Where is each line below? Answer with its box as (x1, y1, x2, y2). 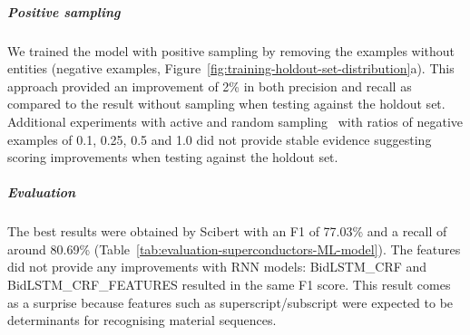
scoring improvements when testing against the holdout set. (7, 148, 338, 167)
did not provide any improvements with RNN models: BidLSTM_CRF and (7, 257, 427, 276)
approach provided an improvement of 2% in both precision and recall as (7, 76, 412, 95)
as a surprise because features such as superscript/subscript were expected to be (7, 292, 454, 311)
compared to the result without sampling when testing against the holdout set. (7, 94, 446, 113)
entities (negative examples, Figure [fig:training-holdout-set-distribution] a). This (7, 59, 455, 78)
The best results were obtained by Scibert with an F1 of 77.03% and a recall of (7, 222, 447, 241)
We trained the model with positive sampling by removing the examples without (7, 41, 455, 60)
